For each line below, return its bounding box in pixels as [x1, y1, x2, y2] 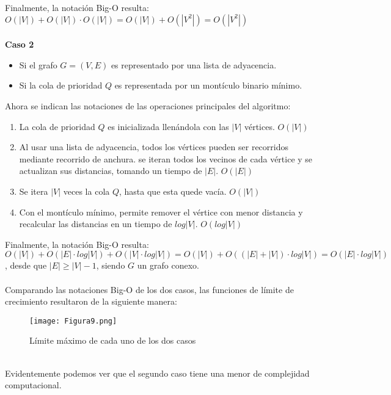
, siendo [96, 259, 125, 272]
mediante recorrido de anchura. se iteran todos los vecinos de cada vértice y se [19, 152, 313, 165]
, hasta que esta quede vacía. [119, 184, 227, 197]
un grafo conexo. [137, 259, 199, 272]
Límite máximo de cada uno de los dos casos [29, 334, 196, 347]
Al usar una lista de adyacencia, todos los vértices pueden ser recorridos [19, 140, 288, 153]
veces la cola [63, 184, 110, 197]
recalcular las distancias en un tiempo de [19, 217, 172, 230]
